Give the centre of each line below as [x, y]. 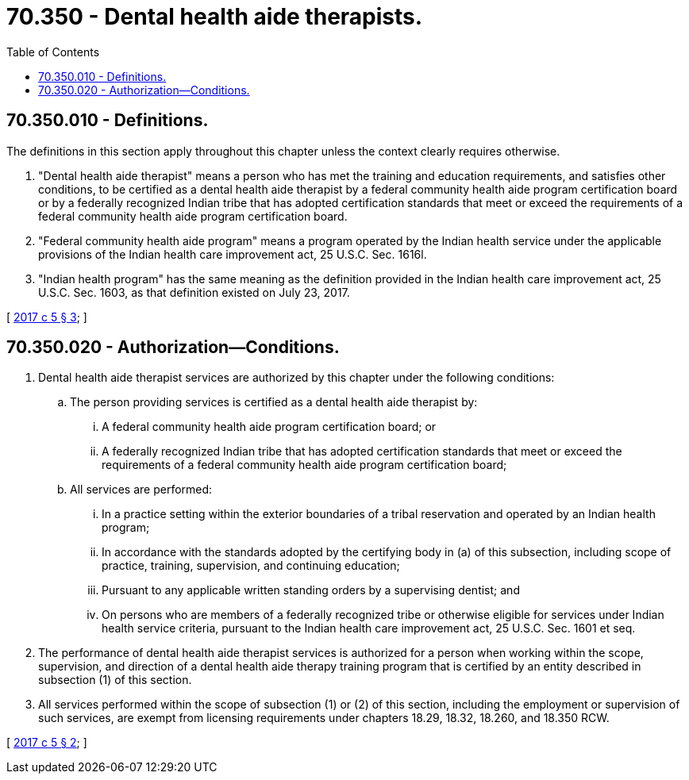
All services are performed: [141, 490]
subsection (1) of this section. [115, 680]
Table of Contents [53, 52]
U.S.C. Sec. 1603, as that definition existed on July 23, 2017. [194, 292]
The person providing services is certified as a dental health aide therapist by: [274, 402]
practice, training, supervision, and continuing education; [251, 566]
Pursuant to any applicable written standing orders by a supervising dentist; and [311, 590]
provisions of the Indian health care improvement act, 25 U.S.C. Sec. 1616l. [233, 254]
